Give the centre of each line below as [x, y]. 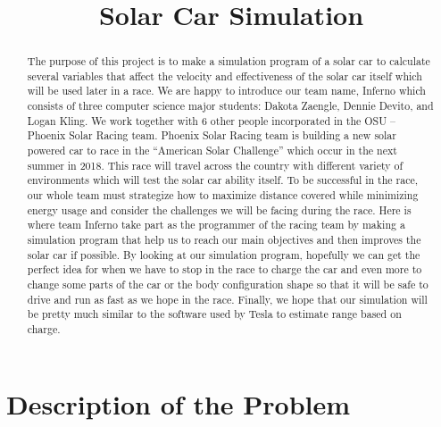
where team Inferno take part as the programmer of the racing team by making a [216, 225]
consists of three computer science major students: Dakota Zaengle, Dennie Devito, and [230, 106]
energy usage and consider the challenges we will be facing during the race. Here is [219, 209]
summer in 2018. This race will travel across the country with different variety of [215, 165]
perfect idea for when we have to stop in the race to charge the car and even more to [225, 269]
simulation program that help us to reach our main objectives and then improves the [224, 240]
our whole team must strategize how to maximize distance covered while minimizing [223, 195]
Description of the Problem [179, 403]
